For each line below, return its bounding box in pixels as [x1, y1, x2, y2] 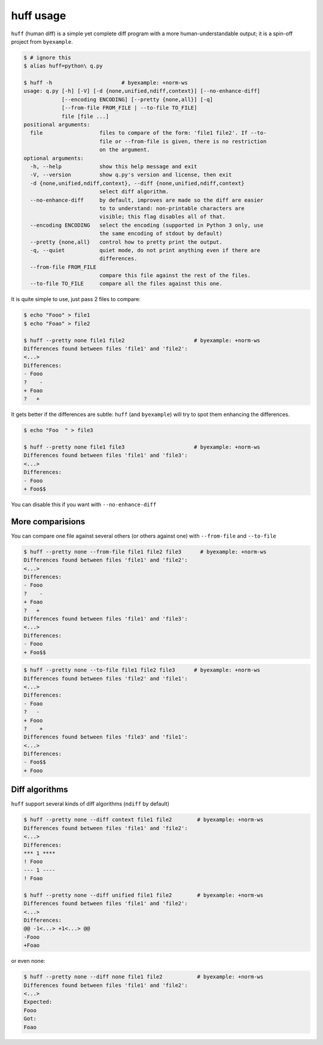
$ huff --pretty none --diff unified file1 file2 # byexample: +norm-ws [23, 892, 264, 898]
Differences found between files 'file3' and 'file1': [23, 734, 188, 740]
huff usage [11, 9, 66, 22]
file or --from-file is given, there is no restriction [99, 138, 267, 145]
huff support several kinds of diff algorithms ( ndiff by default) [11, 800, 170, 807]
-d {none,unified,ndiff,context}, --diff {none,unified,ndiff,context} [30, 180, 245, 187]
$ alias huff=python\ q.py [23, 63, 103, 69]
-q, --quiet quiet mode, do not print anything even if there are [30, 247, 260, 254]
